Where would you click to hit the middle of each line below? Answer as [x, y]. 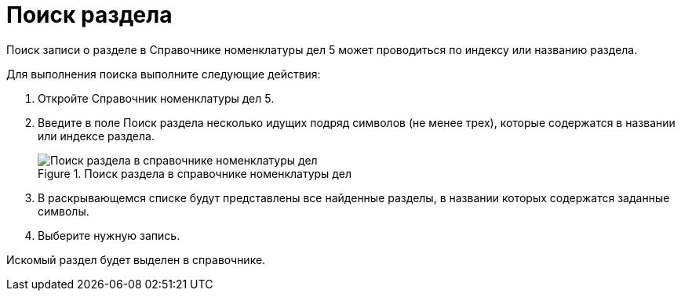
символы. [64, 211]
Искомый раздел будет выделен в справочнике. [136, 259]
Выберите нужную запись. [109, 235]
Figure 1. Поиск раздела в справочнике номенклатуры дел [195, 173]
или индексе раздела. [96, 136]
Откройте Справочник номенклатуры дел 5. [156, 98]
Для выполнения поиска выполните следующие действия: [164, 74]
